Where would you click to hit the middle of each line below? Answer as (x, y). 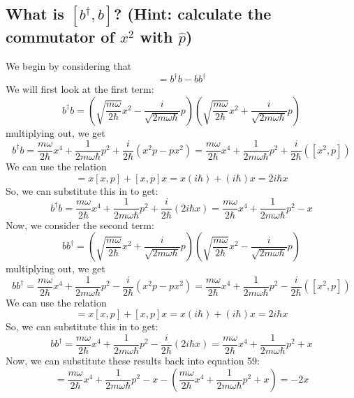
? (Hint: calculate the (192, 14)
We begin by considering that (69, 65)
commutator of (60, 37)
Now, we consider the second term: (80, 224)
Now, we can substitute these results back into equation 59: (133, 361)
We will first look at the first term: (80, 89)
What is (35, 14)
